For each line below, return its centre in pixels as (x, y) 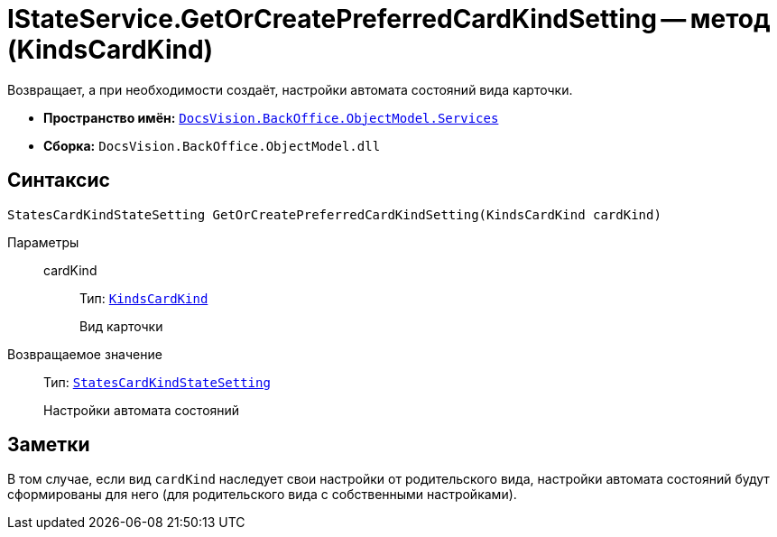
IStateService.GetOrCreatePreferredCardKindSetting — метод (389, 19)
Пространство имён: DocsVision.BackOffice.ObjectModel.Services (271, 117)
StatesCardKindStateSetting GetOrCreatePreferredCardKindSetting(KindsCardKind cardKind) (334, 214)
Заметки (49, 445)
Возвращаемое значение (85, 354)
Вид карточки (121, 326)
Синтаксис (59, 181)
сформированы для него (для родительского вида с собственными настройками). (262, 495)
